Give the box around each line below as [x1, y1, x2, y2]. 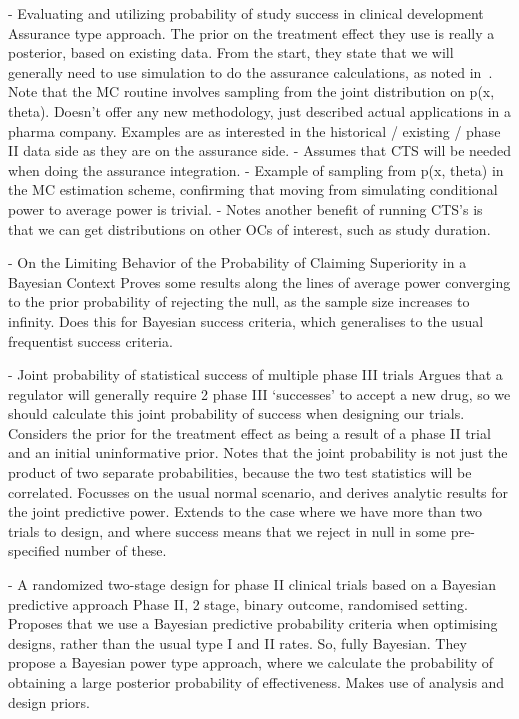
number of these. [64, 540, 167, 561]
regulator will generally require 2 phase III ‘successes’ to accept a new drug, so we [8, 383, 511, 404]
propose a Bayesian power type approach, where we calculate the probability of [8, 652, 494, 673]
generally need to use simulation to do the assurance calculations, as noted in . [8, 61, 493, 82]
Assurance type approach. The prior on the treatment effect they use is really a [8, 22, 495, 43]
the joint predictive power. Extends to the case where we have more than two [8, 501, 483, 522]
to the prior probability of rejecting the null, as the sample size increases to [8, 291, 470, 312]
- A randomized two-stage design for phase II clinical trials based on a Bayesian [8, 574, 496, 595]
